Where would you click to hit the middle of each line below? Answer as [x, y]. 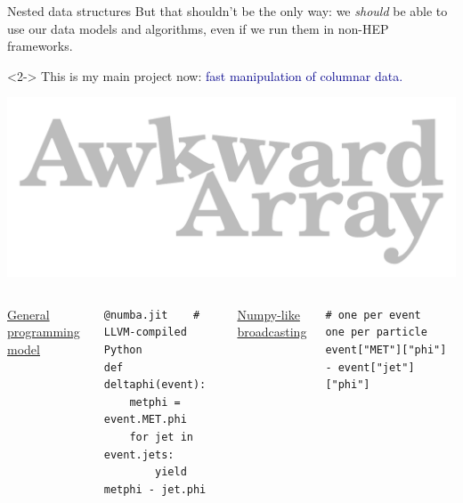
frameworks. [40, 46]
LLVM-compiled [145, 333]
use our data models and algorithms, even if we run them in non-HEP [198, 28]
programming [44, 332]
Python [123, 349]
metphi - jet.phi [155, 489]
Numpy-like [268, 314]
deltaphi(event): [155, 385]
